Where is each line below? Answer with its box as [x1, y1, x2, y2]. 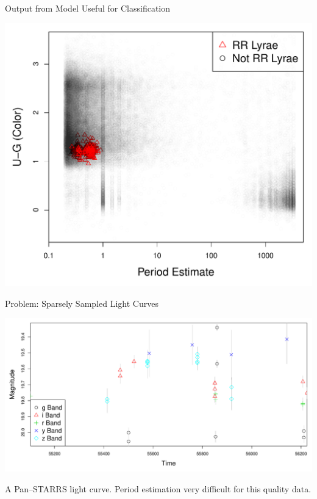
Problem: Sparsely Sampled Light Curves [5, 296, 158, 309]
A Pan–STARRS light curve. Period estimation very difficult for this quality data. [5, 483, 312, 495]
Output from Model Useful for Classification [5, 2, 171, 14]
